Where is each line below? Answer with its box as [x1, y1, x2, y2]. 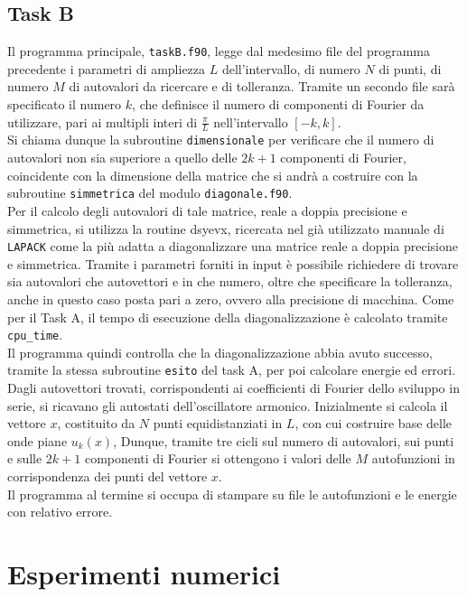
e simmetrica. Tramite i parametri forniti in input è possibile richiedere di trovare [7, 254, 459, 273]
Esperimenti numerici [7, 555, 281, 592]
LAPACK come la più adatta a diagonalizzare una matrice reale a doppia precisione [7, 237, 458, 256]
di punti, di [378, 59, 442, 78]
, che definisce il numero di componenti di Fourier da [132, 95, 425, 114]
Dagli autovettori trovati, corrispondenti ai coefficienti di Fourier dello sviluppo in [7, 378, 460, 397]
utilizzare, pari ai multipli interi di [7, 112, 198, 131]
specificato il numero [7, 95, 122, 114]
